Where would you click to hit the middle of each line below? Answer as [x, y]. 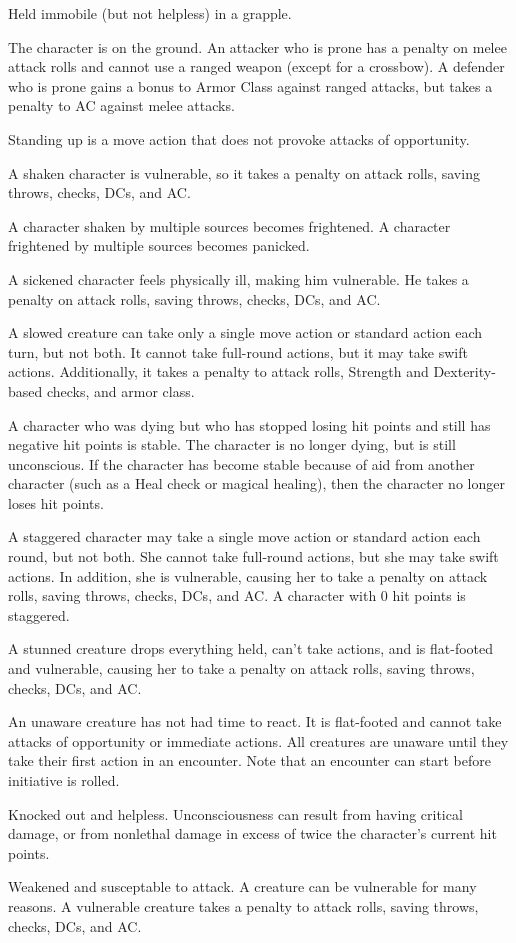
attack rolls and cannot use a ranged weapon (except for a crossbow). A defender [256, 66]
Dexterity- [464, 371]
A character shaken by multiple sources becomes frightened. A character [229, 225]
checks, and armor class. [120, 390]
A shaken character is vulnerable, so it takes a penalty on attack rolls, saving [244, 172]
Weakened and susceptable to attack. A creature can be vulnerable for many [242, 886]
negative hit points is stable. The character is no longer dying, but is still [232, 444]
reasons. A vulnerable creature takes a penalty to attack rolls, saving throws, [243, 905]
